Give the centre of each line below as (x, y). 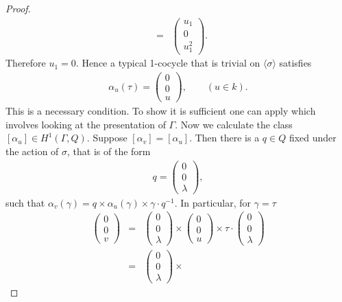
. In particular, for (213, 202)
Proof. (18, 8)
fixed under (313, 138)
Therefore (26, 63)
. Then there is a (224, 138)
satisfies (295, 63)
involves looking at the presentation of (86, 124)
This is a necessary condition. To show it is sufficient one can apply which (161, 111)
